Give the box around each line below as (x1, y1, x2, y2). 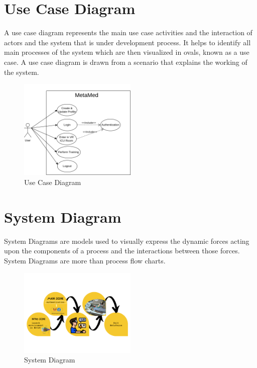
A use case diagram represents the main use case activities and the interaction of (4, 27, 252, 38)
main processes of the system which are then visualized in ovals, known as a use (4, 47, 249, 57)
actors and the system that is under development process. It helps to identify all (4, 37, 251, 47)
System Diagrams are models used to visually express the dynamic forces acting (4, 235, 249, 246)
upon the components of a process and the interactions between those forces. (4, 245, 240, 256)
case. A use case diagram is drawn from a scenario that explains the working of (4, 56, 247, 67)
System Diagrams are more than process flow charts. (4, 255, 166, 265)
